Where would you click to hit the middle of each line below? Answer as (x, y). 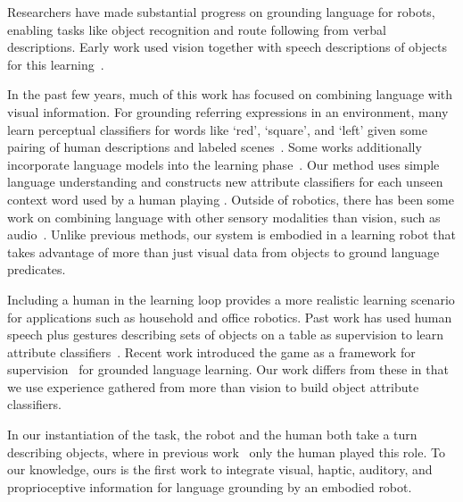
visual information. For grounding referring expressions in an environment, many (228, 111)
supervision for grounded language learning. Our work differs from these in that (228, 369)
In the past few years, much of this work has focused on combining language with (230, 94)
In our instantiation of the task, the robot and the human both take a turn (212, 435)
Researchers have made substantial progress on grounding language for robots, (221, 12)
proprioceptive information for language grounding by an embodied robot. (210, 486)
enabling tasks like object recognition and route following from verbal (197, 29)
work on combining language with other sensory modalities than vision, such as (224, 217)
